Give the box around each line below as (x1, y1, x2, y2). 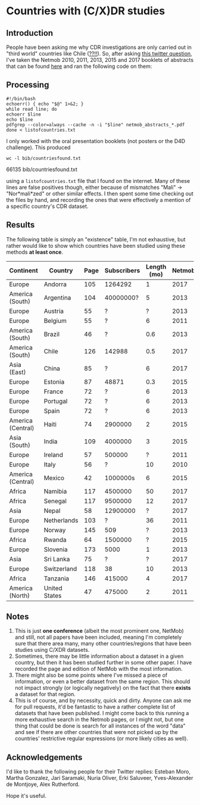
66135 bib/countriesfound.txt (6, 166, 77, 173)
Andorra (43, 280, 67, 288)
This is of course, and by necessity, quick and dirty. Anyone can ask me (14, 697, 192, 704)
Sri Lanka (43, 555, 70, 563)
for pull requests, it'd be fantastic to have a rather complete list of (14, 703, 176, 710)
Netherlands (43, 516, 79, 524)
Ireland (43, 450, 64, 459)
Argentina (43, 293, 71, 302)
